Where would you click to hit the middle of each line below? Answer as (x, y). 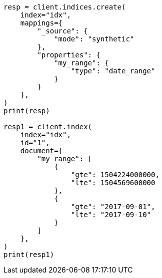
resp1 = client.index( (48, 127)
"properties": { (69, 55)
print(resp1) (29, 255)
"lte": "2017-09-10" (111, 215)
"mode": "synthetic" (94, 39)
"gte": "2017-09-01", (113, 207)
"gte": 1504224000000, (115, 175)
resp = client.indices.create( (65, 7)
